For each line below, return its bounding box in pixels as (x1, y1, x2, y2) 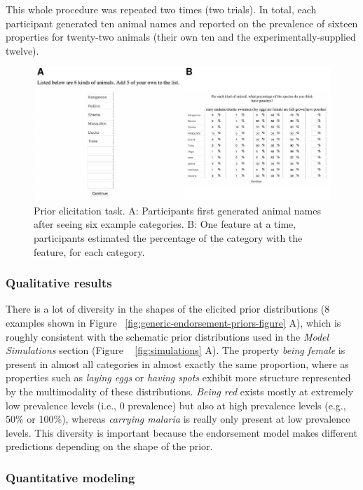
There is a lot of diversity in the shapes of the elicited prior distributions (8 (6, 301, 330, 316)
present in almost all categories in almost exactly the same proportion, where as (6, 356, 349, 371)
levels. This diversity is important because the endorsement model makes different (6, 425, 357, 440)
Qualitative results (6, 274, 112, 292)
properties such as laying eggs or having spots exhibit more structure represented (6, 370, 351, 385)
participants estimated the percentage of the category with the (34, 231, 303, 245)
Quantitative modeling (6, 468, 135, 486)
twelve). (6, 43, 39, 57)
